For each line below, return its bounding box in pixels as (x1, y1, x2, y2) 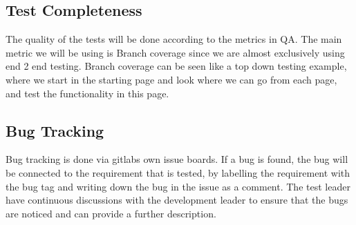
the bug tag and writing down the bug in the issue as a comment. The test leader (6, 179, 350, 193)
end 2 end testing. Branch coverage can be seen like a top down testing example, (6, 59, 347, 73)
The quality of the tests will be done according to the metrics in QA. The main (6, 32, 342, 46)
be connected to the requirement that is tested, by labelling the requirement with (6, 165, 350, 179)
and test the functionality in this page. (6, 86, 169, 100)
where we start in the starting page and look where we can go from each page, (6, 72, 337, 86)
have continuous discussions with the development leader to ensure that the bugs (6, 193, 348, 207)
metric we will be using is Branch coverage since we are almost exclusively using (6, 45, 345, 59)
